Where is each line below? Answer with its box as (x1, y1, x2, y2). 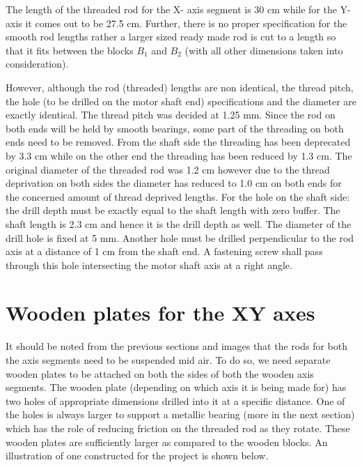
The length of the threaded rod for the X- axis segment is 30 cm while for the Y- (6, 2, 351, 16)
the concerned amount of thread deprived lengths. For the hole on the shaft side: (6, 189, 350, 204)
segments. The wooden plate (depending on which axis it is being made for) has (6, 380, 347, 395)
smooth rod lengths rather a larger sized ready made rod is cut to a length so (6, 29, 336, 44)
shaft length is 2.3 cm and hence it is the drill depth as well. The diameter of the (6, 216, 352, 231)
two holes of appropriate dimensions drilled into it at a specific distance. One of (6, 393, 345, 408)
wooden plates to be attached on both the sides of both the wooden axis (6, 366, 314, 381)
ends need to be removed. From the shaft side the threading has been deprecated (6, 135, 351, 149)
